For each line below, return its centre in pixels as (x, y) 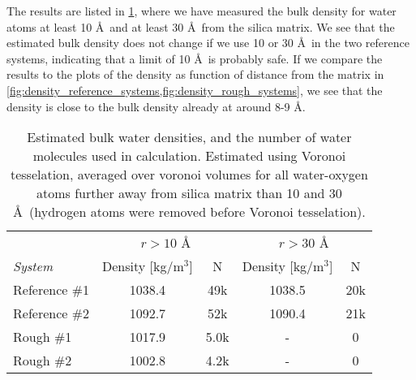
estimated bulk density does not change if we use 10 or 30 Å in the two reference (208, 43)
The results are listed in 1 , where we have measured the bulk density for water (202, 11)
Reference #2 (51, 313)
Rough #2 (43, 361)
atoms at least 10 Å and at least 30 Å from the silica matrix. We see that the (201, 26)
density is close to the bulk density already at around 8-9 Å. (156, 106)
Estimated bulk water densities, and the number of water (189, 137)
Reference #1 (51, 290)
